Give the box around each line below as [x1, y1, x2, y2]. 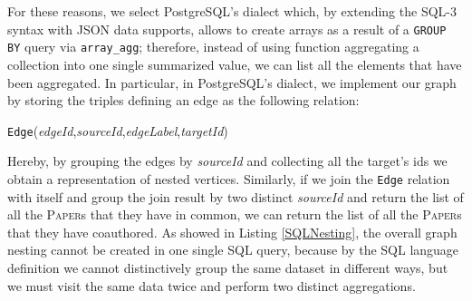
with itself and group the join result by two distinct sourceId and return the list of [7, 187, 464, 206]
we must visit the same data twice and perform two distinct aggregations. [7, 276, 416, 295]
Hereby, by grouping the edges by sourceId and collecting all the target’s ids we [7, 151, 448, 170]
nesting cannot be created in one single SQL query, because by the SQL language [7, 240, 459, 259]
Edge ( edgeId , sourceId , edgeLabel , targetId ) [7, 121, 228, 140]
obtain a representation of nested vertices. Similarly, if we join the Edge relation [7, 169, 450, 188]
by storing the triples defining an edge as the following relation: [7, 91, 360, 110]
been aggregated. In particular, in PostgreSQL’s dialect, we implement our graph [7, 73, 457, 92]
